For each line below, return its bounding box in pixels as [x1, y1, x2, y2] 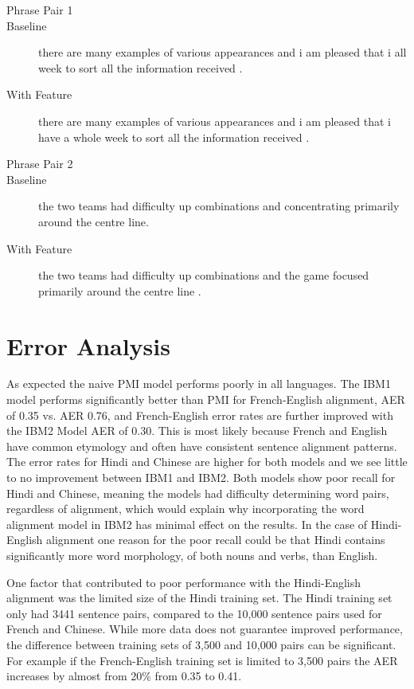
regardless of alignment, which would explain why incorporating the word [6, 500, 365, 517]
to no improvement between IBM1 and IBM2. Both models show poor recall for [6, 469, 396, 485]
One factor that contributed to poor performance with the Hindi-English [6, 574, 361, 590]
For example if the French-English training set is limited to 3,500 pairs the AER [6, 652, 398, 668]
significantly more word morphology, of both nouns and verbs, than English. [6, 546, 378, 563]
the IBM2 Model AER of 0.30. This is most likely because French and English [6, 422, 388, 439]
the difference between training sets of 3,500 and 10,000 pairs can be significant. [6, 636, 396, 652]
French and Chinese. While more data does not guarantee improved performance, [6, 620, 403, 637]
